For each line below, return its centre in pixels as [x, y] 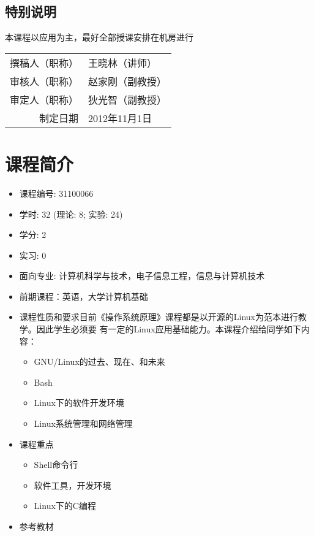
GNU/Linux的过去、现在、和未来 [99, 362]
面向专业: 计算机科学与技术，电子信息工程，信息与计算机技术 [142, 276]
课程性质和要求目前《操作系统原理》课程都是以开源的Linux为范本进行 [159, 317]
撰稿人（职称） [44, 63]
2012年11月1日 [120, 118]
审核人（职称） [44, 81]
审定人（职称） [44, 99]
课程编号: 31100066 [56, 193]
